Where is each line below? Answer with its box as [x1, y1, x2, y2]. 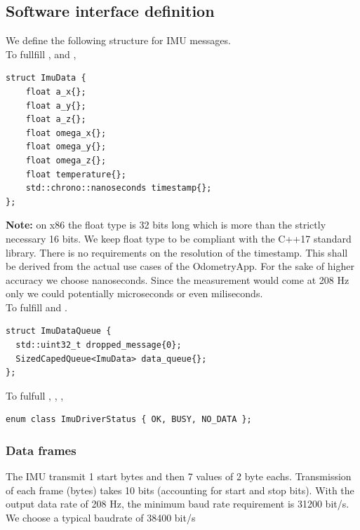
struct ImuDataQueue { [6, 326, 112, 337]
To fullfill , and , [6, 46, 76, 61]
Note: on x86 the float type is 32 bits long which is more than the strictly [6, 217, 326, 232]
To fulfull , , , [6, 388, 64, 402]
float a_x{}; [25, 86, 86, 97]
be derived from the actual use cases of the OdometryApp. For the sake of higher [6, 259, 354, 273]
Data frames [6, 441, 76, 458]
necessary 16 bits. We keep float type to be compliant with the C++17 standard [6, 231, 352, 245]
